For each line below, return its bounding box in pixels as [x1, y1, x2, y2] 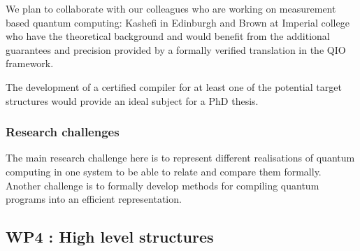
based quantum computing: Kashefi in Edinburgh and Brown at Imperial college [6, 15, 350, 29]
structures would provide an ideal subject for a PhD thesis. [6, 93, 259, 108]
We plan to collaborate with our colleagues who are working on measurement [6, 1, 336, 15]
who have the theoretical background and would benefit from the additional [6, 29, 330, 43]
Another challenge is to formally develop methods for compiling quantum [6, 178, 319, 192]
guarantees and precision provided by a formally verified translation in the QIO [6, 42, 346, 57]
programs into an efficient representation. [6, 192, 182, 206]
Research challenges [6, 123, 120, 141]
